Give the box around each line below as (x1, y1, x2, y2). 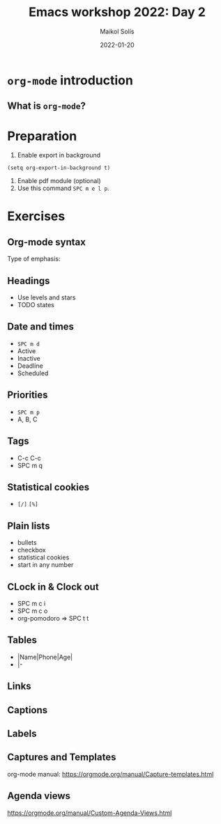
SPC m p (17, 409, 40, 416)
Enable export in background (17, 151, 101, 160)
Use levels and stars (17, 293, 76, 302)
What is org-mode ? (7, 100, 86, 112)
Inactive (17, 354, 40, 362)
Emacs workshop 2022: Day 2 (29, 4, 206, 20)
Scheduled (17, 368, 49, 377)
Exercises (7, 208, 66, 224)
